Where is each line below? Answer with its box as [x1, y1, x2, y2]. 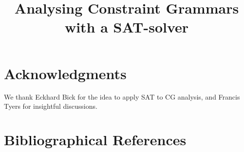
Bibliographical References [4, 129, 187, 149]
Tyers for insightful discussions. [4, 101, 97, 111]
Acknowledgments [4, 63, 127, 83]
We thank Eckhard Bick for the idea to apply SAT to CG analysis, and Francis [4, 91, 240, 101]
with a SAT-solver [64, 17, 189, 37]
